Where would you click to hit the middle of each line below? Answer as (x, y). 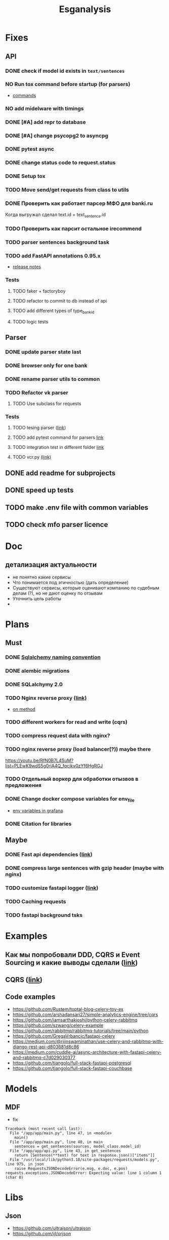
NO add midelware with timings (45, 108)
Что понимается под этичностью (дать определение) (71, 582)
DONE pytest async (30, 149)
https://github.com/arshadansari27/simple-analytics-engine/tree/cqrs (85, 1014)
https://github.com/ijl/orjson (42, 1233)
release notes (27, 267)
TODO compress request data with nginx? (58, 736)
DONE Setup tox (25, 176)
